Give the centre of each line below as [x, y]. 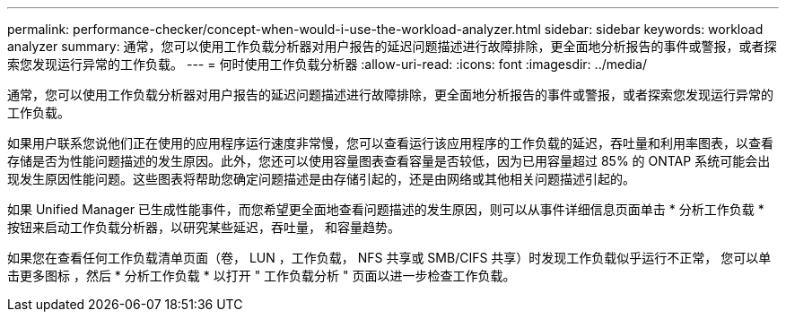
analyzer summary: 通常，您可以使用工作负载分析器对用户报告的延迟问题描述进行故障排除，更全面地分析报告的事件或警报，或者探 [392, 46]
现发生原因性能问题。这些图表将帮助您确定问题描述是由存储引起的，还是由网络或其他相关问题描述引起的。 [321, 179]
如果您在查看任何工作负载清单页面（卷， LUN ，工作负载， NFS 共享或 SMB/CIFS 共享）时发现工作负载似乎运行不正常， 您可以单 [389, 258]
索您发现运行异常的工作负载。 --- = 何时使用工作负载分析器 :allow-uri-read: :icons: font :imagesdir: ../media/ [327, 64]
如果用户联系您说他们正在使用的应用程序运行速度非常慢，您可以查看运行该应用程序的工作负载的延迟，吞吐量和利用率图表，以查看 [390, 143]
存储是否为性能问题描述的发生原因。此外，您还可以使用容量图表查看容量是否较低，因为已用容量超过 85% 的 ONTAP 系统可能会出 [389, 161]
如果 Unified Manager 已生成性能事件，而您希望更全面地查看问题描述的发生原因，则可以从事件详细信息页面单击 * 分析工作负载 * [386, 209]
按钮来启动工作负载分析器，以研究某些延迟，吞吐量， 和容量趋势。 [204, 227]
